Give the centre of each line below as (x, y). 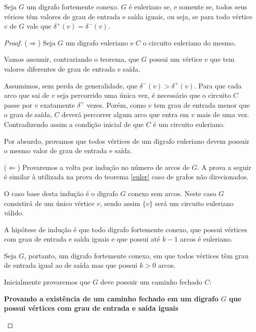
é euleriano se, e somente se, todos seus (188, 6)
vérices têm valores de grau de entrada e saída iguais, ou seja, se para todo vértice (128, 16)
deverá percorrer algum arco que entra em (125, 114)
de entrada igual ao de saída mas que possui (71, 265)
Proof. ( (16, 42)
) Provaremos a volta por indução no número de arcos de (104, 167)
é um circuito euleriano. (189, 124)
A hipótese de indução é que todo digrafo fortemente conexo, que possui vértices (126, 229)
